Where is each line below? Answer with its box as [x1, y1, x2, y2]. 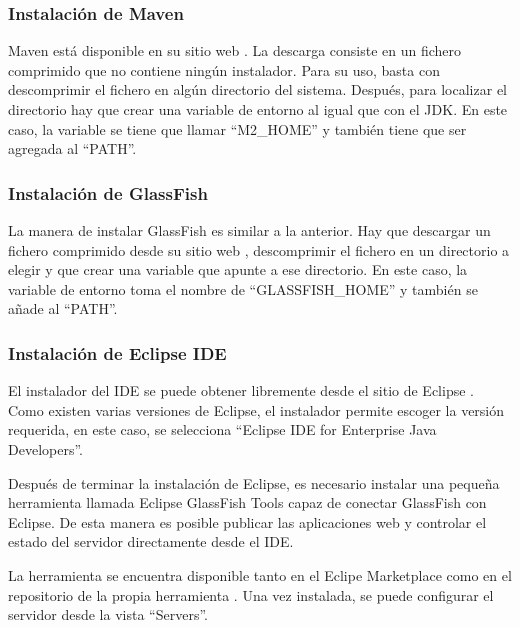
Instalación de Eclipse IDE [8, 340, 227, 365]
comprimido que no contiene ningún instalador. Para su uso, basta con [8, 59, 440, 80]
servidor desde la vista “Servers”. [8, 604, 208, 625]
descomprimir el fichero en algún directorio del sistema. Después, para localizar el [8, 79, 507, 100]
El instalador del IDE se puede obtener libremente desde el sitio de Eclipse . [8, 380, 474, 401]
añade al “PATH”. [8, 298, 118, 319]
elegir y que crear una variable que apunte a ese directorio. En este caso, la [8, 259, 468, 280]
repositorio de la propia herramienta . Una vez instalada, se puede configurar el [8, 584, 494, 605]
